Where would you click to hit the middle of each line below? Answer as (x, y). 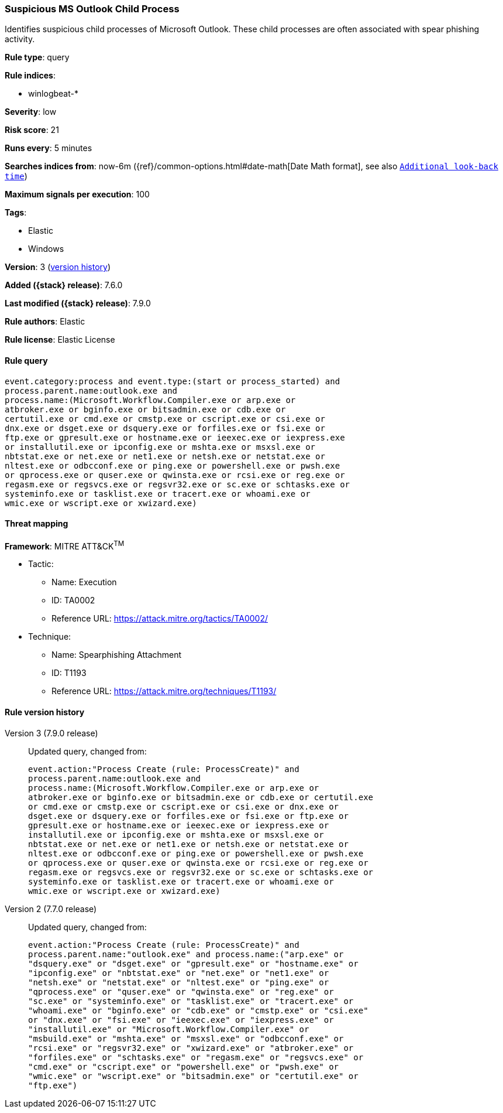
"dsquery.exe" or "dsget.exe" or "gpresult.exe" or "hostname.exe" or (193, 963)
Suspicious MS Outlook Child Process (92, 9)
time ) (16, 176)
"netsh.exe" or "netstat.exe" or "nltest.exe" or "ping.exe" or (179, 982)
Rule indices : (30, 76)
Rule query (26, 360)
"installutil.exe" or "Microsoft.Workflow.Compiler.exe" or (169, 1029)
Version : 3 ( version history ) (58, 267)
